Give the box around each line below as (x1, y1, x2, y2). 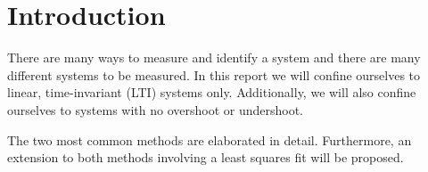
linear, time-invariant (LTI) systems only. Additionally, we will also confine (7, 83, 416, 102)
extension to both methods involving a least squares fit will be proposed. (7, 148, 404, 167)
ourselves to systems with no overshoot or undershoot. (7, 100, 304, 119)
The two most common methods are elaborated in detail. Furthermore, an (7, 130, 412, 149)
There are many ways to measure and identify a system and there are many (7, 48, 421, 67)
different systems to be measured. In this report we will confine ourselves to (7, 65, 421, 84)
